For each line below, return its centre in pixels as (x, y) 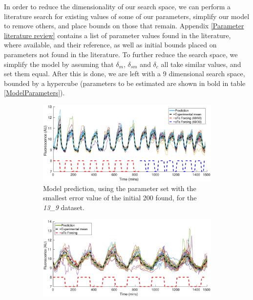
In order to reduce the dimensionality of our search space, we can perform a (117, 6)
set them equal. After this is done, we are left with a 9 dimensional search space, (125, 74)
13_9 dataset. (64, 207)
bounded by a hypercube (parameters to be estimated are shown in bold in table (125, 83)
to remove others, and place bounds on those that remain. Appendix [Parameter (124, 26)
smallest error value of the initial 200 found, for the (120, 198)
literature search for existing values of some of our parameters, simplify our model (127, 16)
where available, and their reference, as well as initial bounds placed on (110, 45)
